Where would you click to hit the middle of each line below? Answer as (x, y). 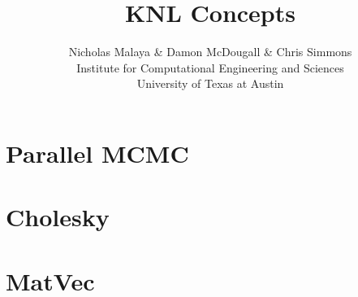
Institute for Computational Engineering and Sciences (210, 67)
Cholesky (58, 217)
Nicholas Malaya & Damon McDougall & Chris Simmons (210, 52)
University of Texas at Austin (210, 83)
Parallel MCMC (97, 153)
